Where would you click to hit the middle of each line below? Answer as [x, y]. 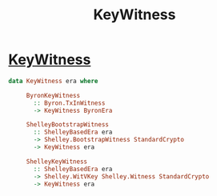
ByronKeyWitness [53, 95]
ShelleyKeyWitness [57, 162]
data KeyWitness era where [53, 81]
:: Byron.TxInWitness [69, 103]
